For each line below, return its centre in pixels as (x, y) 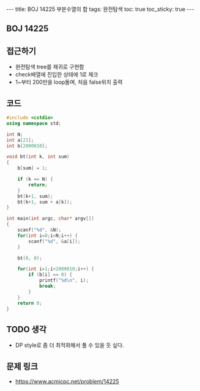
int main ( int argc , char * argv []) (50, 219)
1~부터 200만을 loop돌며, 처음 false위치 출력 (69, 82)
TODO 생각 (27, 329)
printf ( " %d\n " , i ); (64, 280)
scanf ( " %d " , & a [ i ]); (54, 241)
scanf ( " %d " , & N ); (39, 230)
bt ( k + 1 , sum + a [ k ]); (45, 202)
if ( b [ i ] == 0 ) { (50, 275)
